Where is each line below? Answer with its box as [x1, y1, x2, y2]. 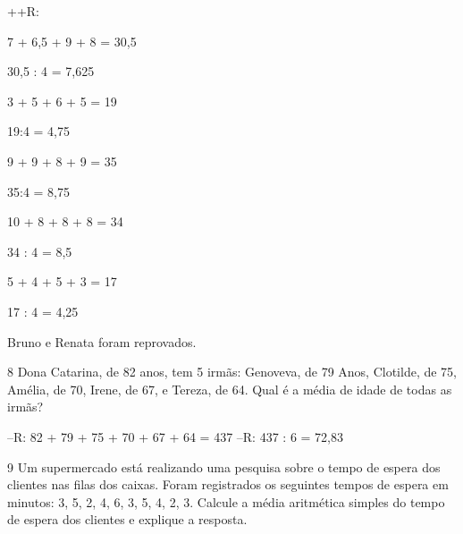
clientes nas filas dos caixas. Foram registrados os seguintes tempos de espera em [7, 475, 449, 494]
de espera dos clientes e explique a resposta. [7, 510, 248, 529]
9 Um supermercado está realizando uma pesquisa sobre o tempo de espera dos [7, 457, 441, 476]
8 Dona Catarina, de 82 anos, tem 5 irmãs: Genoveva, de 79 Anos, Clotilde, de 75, [7, 362, 458, 381]
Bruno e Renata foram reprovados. [7, 332, 197, 351]
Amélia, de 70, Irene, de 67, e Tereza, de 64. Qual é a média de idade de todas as [7, 379, 452, 398]
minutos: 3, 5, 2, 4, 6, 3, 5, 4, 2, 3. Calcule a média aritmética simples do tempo [7, 492, 445, 511]
